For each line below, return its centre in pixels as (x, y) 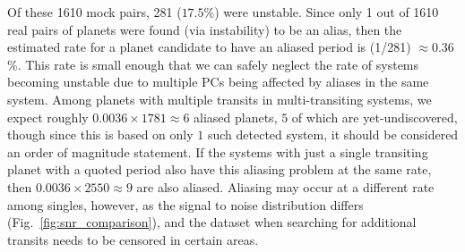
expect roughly (48, 117)
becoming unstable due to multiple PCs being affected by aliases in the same (218, 82)
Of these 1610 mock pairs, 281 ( (95, 12)
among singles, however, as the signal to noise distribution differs (185, 204)
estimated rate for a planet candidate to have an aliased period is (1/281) (209, 47)
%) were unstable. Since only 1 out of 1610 (321, 12)
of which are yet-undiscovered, (375, 117)
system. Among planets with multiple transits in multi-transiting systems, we (220, 99)
